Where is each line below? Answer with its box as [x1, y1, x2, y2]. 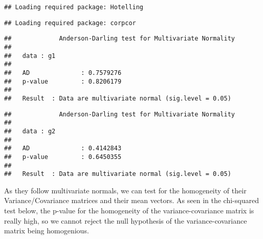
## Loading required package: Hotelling [4, 4, 144, 11]
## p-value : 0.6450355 [4, 153, 122, 161]
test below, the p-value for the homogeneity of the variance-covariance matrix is [4, 205, 254, 215]
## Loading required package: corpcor [4, 19, 136, 27]
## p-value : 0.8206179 [4, 77, 122, 85]
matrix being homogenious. [4, 225, 89, 236]
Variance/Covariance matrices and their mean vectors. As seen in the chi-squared [4, 195, 259, 206]
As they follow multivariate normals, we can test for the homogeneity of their [4, 185, 247, 195]
